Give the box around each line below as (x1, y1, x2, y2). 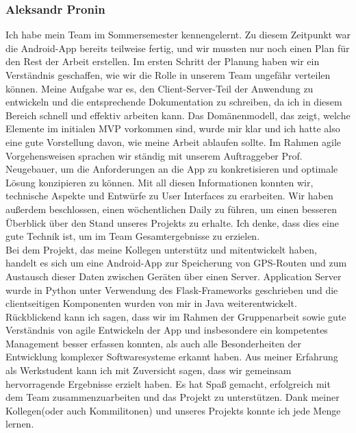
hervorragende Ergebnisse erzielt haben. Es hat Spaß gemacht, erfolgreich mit (5, 376, 331, 391)
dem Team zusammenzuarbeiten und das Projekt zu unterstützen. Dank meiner (5, 390, 340, 404)
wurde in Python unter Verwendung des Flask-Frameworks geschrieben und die (5, 282, 338, 297)
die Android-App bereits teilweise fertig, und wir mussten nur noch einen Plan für (5, 40, 350, 55)
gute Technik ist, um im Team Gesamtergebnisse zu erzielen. (5, 229, 260, 243)
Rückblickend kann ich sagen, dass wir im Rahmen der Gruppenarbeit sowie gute (5, 309, 346, 323)
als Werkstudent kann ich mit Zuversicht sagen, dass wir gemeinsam (5, 363, 292, 378)
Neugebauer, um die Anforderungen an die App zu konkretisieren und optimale (5, 162, 338, 176)
